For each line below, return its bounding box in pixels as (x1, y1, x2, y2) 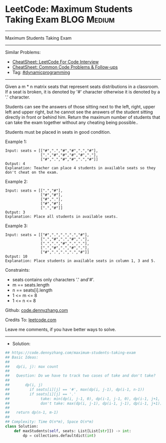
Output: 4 (5, 161, 26, 166)
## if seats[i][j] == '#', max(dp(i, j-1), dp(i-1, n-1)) (5, 387, 145, 392)
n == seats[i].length (12, 287, 53, 293)
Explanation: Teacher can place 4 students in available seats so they (5, 165, 156, 170)
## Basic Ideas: (5, 355, 39, 360)
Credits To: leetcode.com (5, 317, 57, 323)
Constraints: (5, 267, 30, 273)
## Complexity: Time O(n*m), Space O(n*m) (5, 419, 94, 424)
